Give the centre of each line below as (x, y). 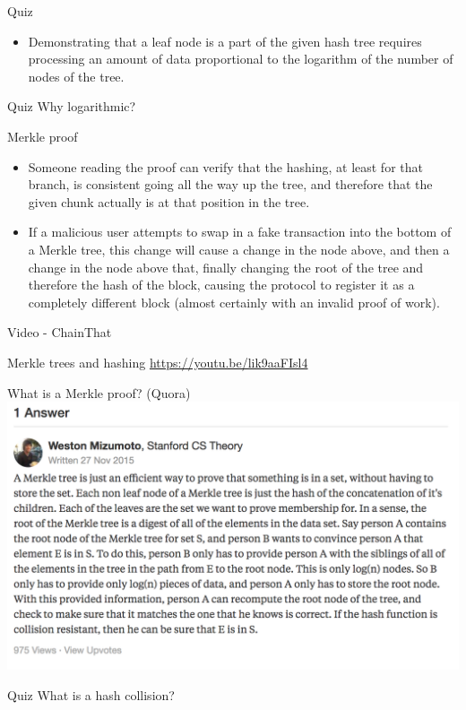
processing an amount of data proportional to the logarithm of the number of (241, 59)
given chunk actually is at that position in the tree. (169, 201)
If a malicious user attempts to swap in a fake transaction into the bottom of (240, 232)
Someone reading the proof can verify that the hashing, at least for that (225, 166)
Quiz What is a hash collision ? (91, 694)
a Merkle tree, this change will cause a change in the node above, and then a (239, 249)
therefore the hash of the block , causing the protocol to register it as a (221, 285)
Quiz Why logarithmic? (72, 106)
